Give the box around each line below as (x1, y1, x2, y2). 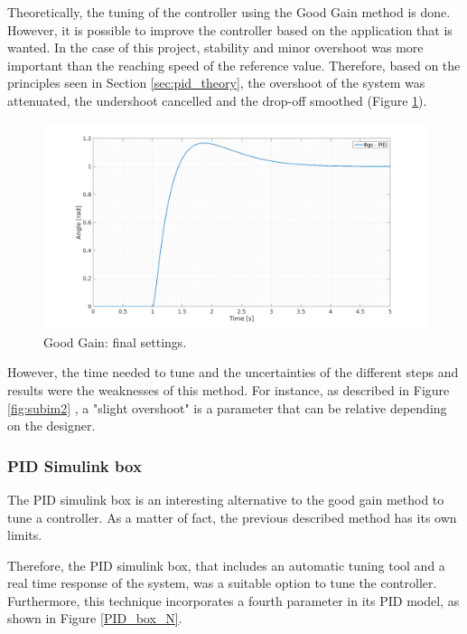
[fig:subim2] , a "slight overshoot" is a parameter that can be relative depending (7, 398, 447, 417)
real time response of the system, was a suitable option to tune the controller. (7, 573, 437, 592)
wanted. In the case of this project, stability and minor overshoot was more (7, 38, 424, 57)
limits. (7, 525, 42, 544)
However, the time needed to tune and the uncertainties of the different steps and (7, 363, 459, 382)
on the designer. (7, 416, 96, 435)
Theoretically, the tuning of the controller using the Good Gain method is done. (7, 3, 451, 21)
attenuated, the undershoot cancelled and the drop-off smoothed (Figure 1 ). (7, 90, 427, 109)
